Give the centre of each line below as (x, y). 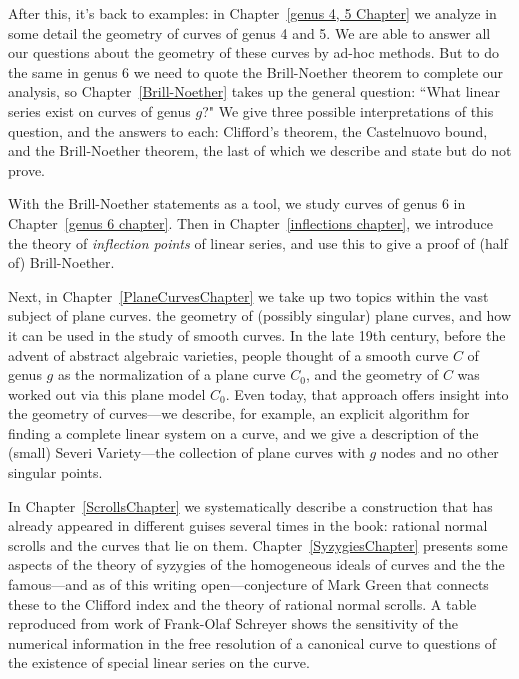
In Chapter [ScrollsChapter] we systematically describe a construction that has (250, 505)
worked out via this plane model (107, 393)
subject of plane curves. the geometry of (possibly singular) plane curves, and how (260, 315)
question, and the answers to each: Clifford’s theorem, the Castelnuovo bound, (248, 130)
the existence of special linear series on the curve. (159, 662)
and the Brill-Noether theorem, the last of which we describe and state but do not (260, 150)
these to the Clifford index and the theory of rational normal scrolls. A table (242, 603)
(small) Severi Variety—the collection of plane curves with (186, 452)
